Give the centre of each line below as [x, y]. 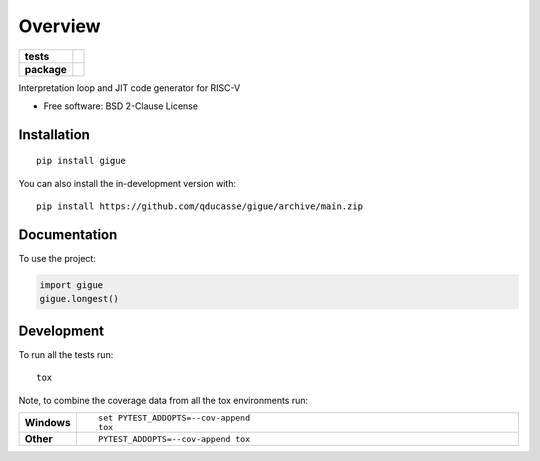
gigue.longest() [79, 299]
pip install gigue [81, 161]
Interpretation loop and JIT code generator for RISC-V [129, 87]
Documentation [68, 234]
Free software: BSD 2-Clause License [121, 106]
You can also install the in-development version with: [127, 183]
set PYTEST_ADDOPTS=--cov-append [174, 418]
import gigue [71, 285]
